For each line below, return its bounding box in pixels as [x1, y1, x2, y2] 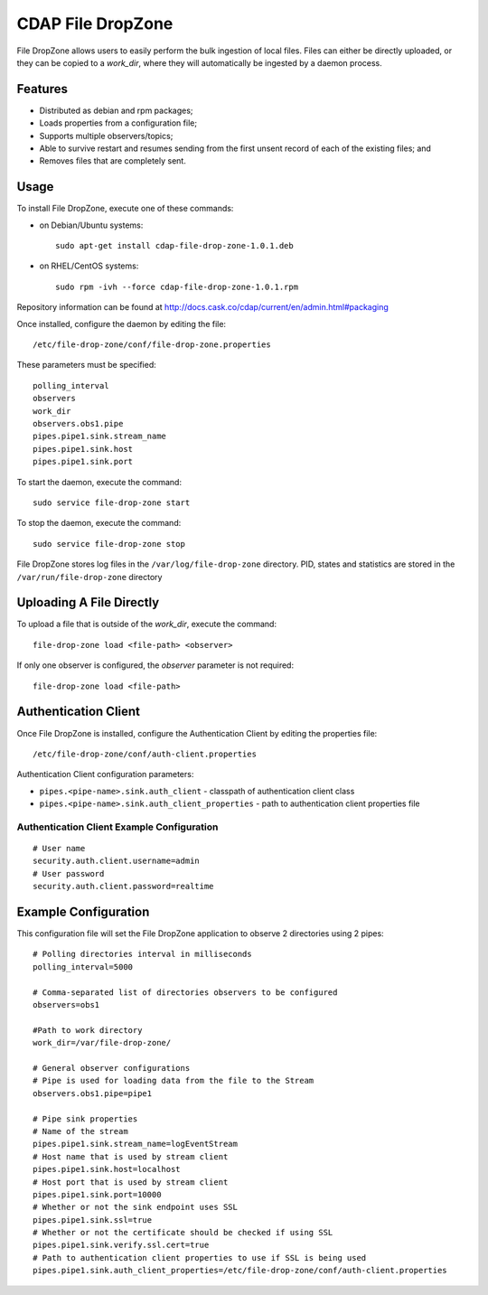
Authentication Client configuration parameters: [16, 769, 194, 780]
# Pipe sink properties [33, 1113, 138, 1124]
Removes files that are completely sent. [39, 155, 187, 166]
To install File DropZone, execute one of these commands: [16, 203, 234, 214]
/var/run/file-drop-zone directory [16, 571, 163, 582]
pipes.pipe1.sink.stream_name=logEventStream [33, 1139, 239, 1150]
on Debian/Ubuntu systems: [39, 220, 144, 230]
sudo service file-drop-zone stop [33, 539, 185, 549]
